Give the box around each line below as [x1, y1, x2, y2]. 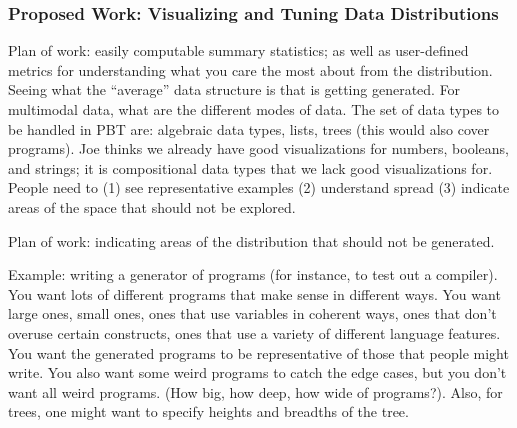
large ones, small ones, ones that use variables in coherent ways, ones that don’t [8, 303, 497, 324]
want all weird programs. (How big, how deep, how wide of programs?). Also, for [8, 381, 503, 402]
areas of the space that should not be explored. [8, 196, 296, 217]
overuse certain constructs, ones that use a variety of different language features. [8, 322, 501, 343]
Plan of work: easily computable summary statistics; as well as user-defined [8, 40, 469, 61]
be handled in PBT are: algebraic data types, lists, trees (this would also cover [8, 118, 490, 139]
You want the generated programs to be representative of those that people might [8, 342, 509, 363]
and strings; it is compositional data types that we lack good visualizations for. [8, 157, 493, 178]
